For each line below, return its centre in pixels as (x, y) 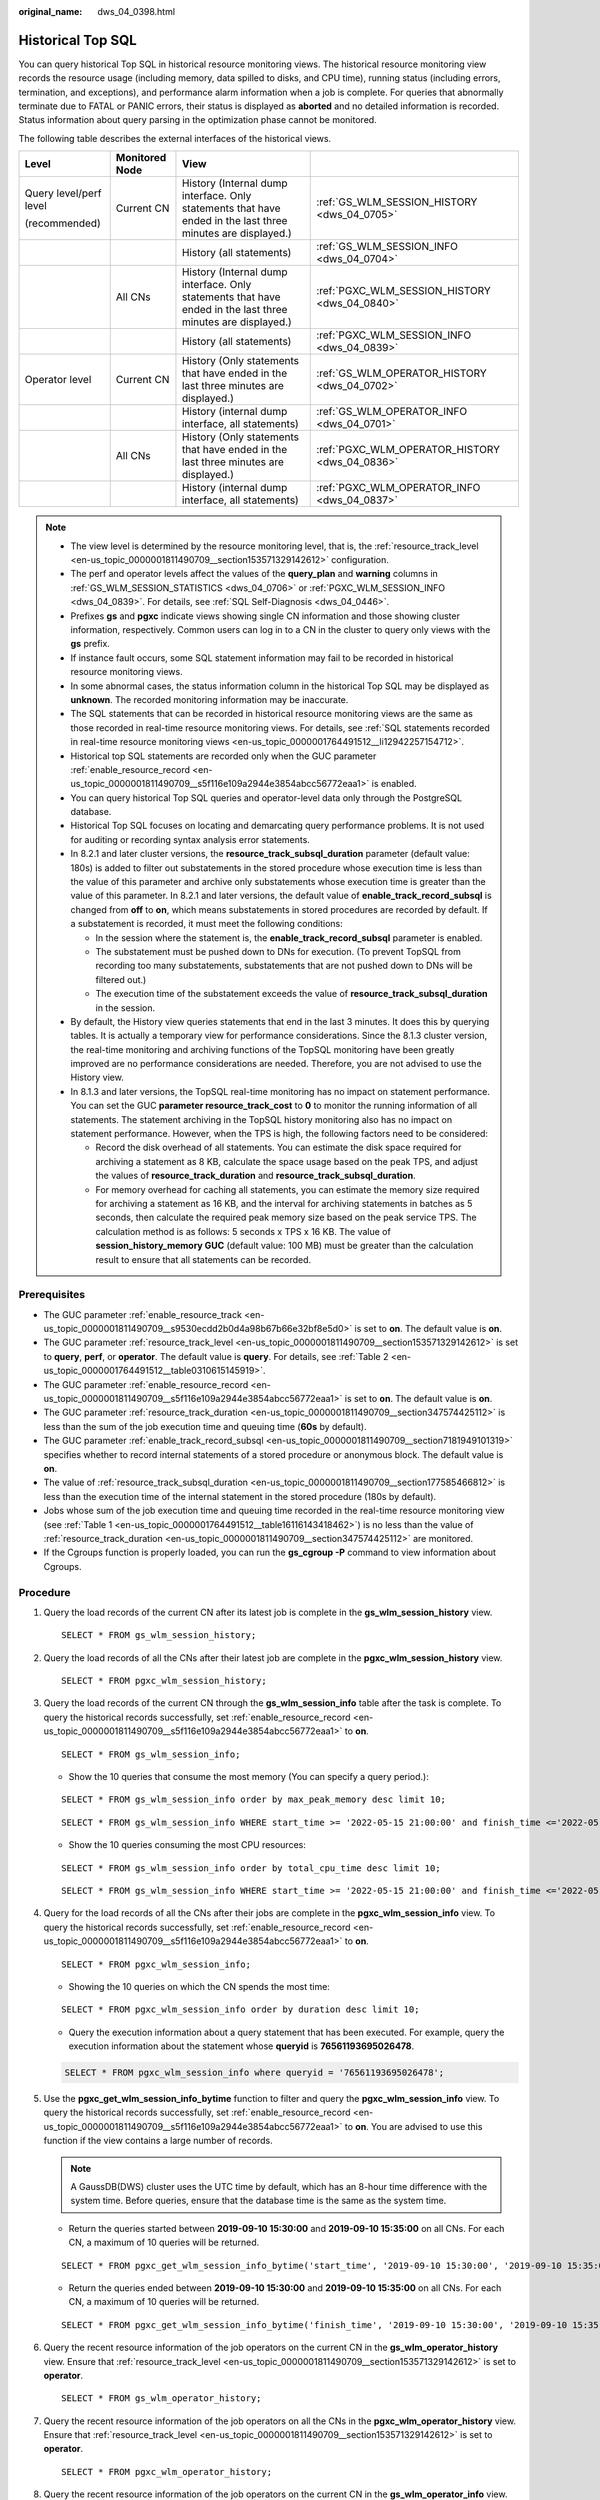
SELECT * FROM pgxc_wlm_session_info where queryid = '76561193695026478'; (254, 2073)
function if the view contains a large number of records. (158, 2141)
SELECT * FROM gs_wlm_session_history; (159, 1635)
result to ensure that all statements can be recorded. (203, 1259)
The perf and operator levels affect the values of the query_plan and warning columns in (254, 574)
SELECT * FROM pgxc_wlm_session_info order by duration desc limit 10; (240, 2009)
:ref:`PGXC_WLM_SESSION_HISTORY (403, 291)
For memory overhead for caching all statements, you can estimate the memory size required (287, 1189)
